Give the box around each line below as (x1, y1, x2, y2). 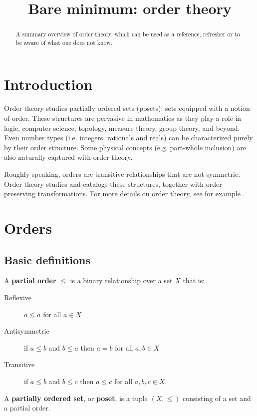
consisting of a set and (183, 393, 251, 403)
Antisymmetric (4, 326, 49, 336)
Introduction (4, 74, 93, 94)
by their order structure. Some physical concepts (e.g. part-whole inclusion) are (4, 142, 247, 152)
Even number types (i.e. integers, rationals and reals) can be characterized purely (4, 132, 253, 143)
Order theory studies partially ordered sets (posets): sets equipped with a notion (4, 103, 250, 113)
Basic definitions (4, 252, 91, 267)
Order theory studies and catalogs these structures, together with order (4, 178, 222, 189)
